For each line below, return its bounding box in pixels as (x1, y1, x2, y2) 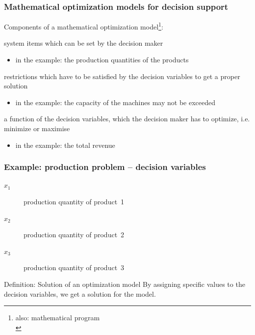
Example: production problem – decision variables (4, 161, 206, 173)
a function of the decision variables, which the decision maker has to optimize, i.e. (4, 113, 250, 124)
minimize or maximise (4, 123, 70, 134)
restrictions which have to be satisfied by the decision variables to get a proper (4, 71, 240, 81)
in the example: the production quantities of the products (15, 55, 189, 65)
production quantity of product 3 (24, 262, 125, 273)
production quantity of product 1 (24, 196, 125, 207)
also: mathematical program (15, 312, 100, 323)
